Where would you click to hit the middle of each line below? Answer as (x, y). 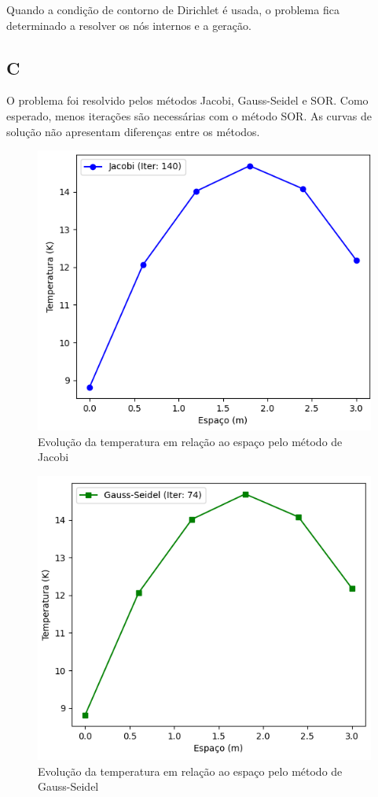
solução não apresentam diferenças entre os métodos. (133, 131)
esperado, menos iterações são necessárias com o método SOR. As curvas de (189, 115)
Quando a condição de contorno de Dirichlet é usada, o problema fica (173, 9)
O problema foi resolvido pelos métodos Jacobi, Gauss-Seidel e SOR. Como (187, 100)
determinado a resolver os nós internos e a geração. (129, 25)
